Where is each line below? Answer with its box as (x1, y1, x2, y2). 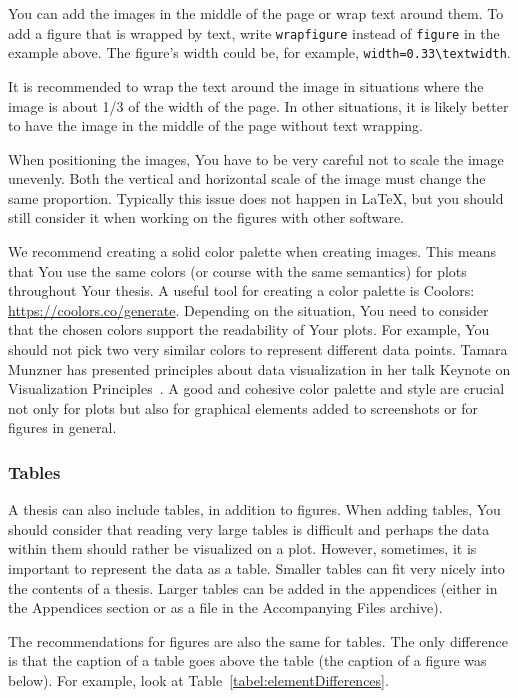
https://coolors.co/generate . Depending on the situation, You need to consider (8, 299, 489, 320)
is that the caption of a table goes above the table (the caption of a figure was (8, 650, 487, 671)
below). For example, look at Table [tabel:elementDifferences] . (8, 669, 389, 690)
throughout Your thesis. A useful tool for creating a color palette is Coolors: (8, 280, 475, 301)
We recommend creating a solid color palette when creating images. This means (8, 241, 497, 262)
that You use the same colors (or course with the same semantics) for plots (8, 260, 467, 281)
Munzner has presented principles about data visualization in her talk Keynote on (8, 358, 511, 379)
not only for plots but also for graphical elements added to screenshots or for (8, 397, 479, 418)
